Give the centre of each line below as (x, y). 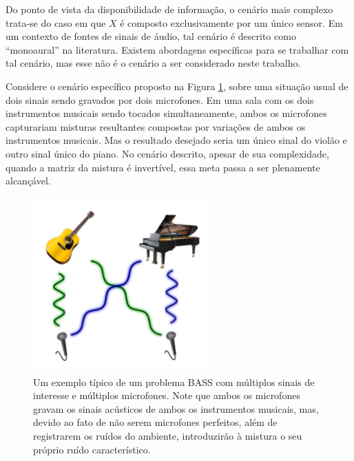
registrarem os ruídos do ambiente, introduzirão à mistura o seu (168, 436)
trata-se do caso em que (56, 22)
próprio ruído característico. (92, 449)
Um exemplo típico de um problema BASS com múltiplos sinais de (174, 382)
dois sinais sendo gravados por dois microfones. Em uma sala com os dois (160, 99)
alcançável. (28, 181)
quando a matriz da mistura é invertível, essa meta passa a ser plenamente (163, 167)
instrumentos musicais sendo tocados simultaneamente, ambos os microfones (166, 113)
